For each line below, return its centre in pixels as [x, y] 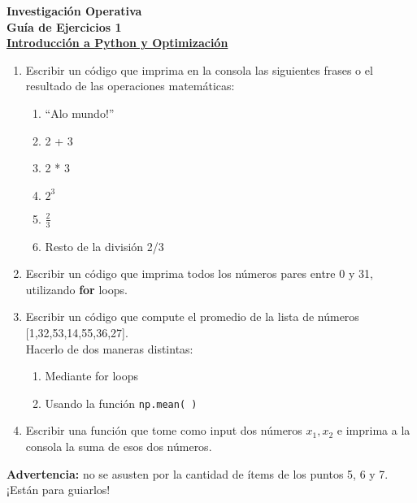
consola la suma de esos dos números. [119, 446]
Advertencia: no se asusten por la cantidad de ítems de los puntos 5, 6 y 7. [198, 473]
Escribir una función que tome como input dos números [164, 430]
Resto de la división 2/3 [104, 246]
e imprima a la [374, 430]
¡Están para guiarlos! [59, 490]
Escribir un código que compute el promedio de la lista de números [192, 317]
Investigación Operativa [74, 11]
